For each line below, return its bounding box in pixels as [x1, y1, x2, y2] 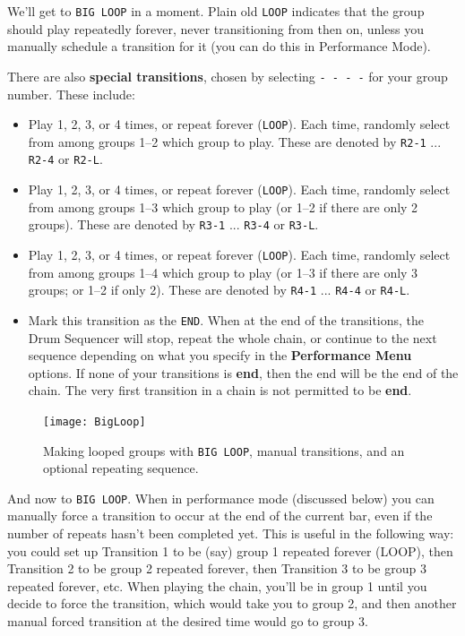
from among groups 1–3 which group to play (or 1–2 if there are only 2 [28, 197, 418, 216]
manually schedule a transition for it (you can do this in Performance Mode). [7, 37, 431, 56]
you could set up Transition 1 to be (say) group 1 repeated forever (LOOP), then [7, 541, 453, 560]
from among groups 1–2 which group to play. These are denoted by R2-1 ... [28, 132, 442, 150]
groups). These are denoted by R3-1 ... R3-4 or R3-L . [28, 215, 319, 234]
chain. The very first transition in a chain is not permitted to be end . [28, 381, 412, 400]
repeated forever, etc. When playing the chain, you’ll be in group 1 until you [7, 576, 427, 595]
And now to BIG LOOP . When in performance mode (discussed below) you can [7, 488, 435, 507]
